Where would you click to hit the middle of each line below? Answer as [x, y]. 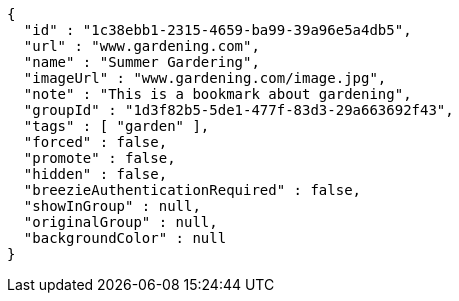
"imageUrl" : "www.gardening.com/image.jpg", [205, 78]
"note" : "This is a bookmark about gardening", [217, 94]
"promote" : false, [99, 158]
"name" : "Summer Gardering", [141, 62]
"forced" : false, [95, 142]
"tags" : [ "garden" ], [116, 126]
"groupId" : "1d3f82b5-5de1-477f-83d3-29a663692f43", [238, 110]
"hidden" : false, [95, 174]
